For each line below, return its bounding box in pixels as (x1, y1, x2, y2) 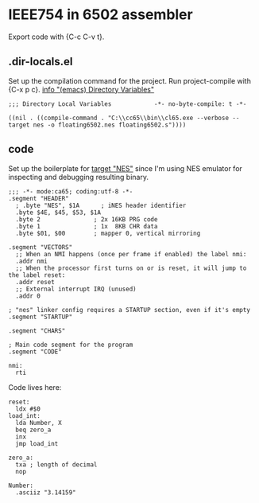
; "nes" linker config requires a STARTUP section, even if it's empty (8, 306, 250, 314)
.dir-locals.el (8, 55, 73, 68)
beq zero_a (15, 426, 52, 434)
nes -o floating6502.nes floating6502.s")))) (33, 121, 187, 129)
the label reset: (8, 271, 66, 279)
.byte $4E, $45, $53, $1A (15, 209, 102, 216)
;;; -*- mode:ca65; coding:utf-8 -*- (8, 187, 133, 196)
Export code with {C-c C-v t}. (8, 32, 105, 41)
